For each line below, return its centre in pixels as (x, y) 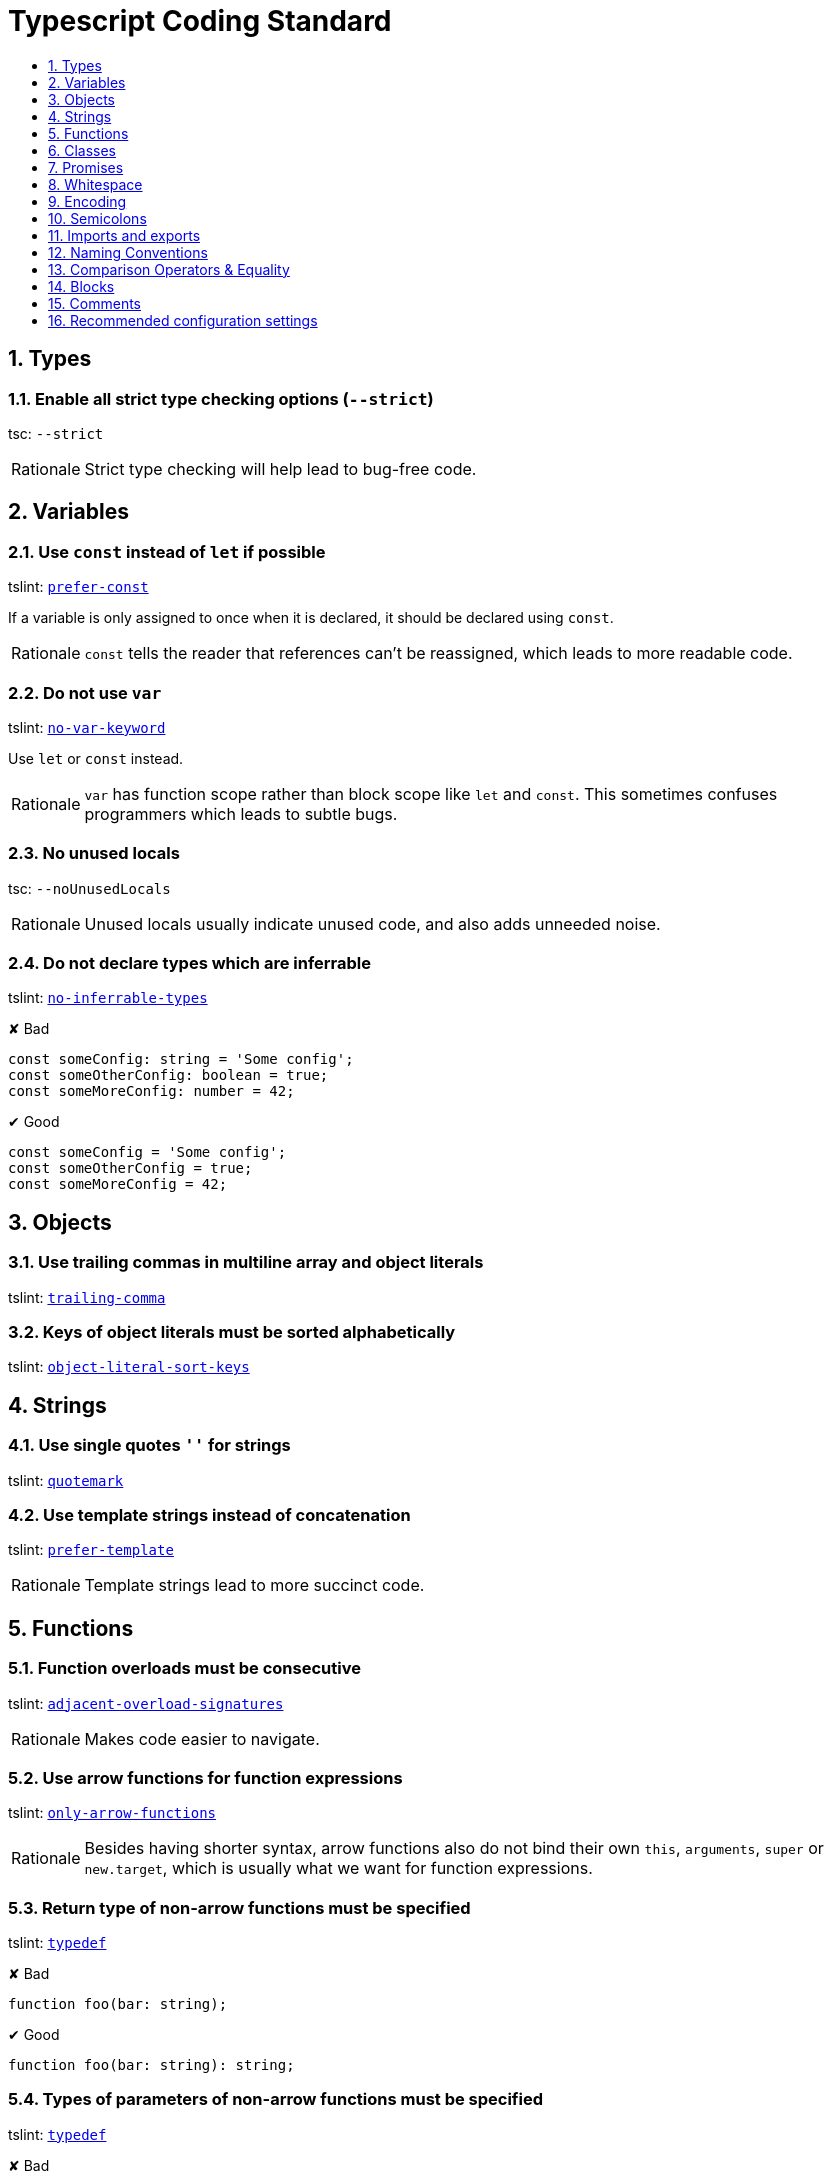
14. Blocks (81, 286)
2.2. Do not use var (85, 692)
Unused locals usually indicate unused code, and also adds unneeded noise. (372, 923)
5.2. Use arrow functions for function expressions (205, 1777)
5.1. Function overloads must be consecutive (184, 1668)
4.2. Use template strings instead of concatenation (209, 1515)
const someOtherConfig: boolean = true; (168, 1075)
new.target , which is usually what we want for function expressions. (338, 1868)
